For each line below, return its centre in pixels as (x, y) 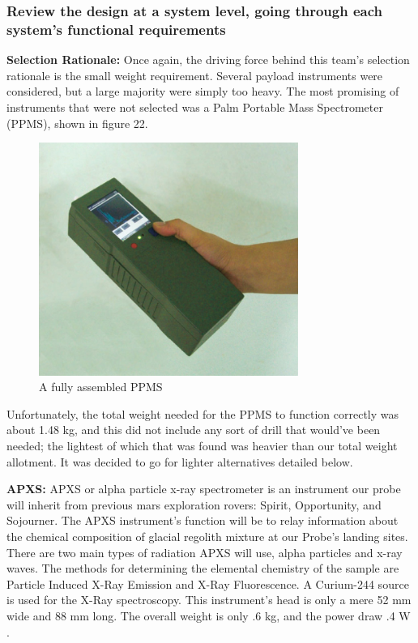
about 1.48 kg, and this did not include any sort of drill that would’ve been (194, 430)
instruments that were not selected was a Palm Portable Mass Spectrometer (195, 106)
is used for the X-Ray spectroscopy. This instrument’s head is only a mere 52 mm (209, 600)
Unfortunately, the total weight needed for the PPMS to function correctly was (203, 413)
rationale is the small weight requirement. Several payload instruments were (195, 75)
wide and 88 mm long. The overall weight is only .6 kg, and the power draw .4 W (209, 615)
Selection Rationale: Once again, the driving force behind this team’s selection (208, 60)
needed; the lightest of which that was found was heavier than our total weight (202, 446)
